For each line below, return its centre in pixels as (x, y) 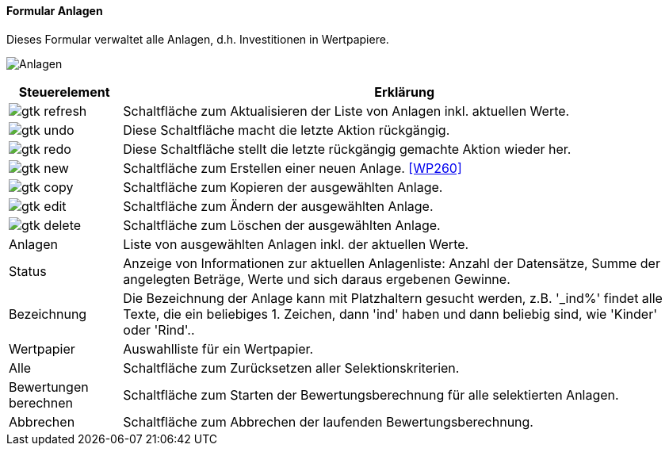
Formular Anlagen (55, 11)
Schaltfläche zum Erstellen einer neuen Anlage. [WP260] (292, 168)
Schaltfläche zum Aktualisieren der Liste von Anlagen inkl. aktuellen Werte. (346, 111)
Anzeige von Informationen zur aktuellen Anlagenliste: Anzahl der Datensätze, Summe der (392, 263)
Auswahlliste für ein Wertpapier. (218, 349)
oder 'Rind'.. (159, 329)
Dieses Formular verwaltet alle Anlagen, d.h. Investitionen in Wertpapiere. (198, 39)
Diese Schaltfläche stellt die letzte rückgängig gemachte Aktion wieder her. (347, 149)
